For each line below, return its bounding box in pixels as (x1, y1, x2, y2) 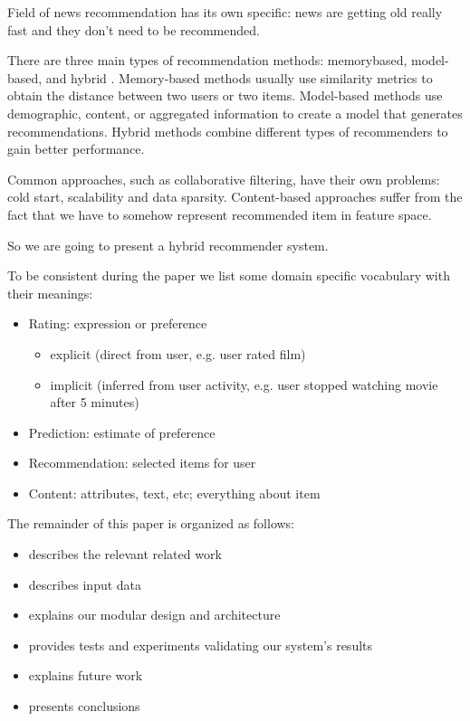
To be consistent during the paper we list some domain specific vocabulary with (7, 266, 450, 285)
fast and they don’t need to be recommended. (7, 20, 260, 39)
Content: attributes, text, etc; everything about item (28, 483, 321, 502)
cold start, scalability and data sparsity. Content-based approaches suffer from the (7, 187, 463, 206)
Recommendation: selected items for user (28, 453, 256, 472)
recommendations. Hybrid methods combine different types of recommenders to (7, 121, 448, 140)
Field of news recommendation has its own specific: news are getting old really (7, 3, 443, 21)
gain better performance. (7, 139, 145, 158)
